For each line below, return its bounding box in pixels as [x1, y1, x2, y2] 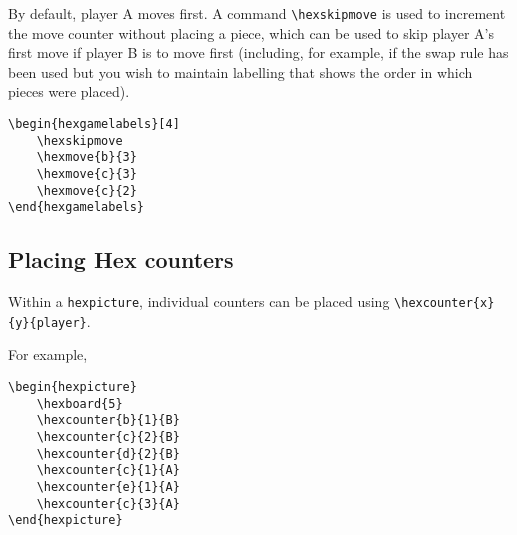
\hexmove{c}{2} [36, 183, 137, 198]
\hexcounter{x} [394, 296, 495, 311]
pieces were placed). [8, 81, 130, 102]
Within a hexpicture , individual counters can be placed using [8, 291, 390, 312]
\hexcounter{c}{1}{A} [36, 463, 180, 478]
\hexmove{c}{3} [36, 167, 137, 181]
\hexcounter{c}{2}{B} [36, 430, 180, 445]
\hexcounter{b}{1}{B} [36, 413, 180, 428]
